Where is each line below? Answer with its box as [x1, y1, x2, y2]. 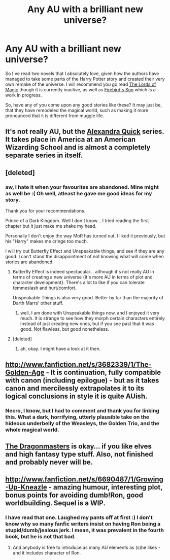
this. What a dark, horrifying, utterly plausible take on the [5, 413, 150, 421]
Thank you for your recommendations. [5, 208, 86, 214]
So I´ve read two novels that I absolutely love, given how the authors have [5, 70, 159, 77]
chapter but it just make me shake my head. [5, 223, 97, 229]
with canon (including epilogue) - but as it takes [5, 376, 159, 385]
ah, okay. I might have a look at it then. [20, 346, 101, 352]
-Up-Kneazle [5, 483, 47, 492]
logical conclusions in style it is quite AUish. [5, 392, 148, 401]
